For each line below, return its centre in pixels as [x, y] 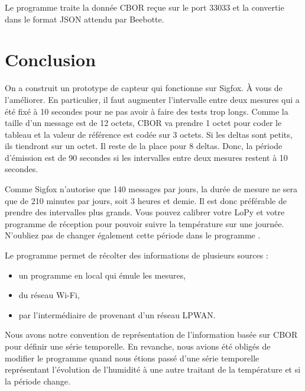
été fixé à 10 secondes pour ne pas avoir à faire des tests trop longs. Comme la [147, 111]
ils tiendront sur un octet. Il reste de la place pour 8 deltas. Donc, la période [144, 146]
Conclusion [51, 59]
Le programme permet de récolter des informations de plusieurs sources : [137, 255]
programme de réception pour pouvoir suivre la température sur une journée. [145, 223]
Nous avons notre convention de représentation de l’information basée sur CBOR [151, 335]
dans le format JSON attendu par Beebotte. [85, 19]
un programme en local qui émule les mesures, [102, 275]
